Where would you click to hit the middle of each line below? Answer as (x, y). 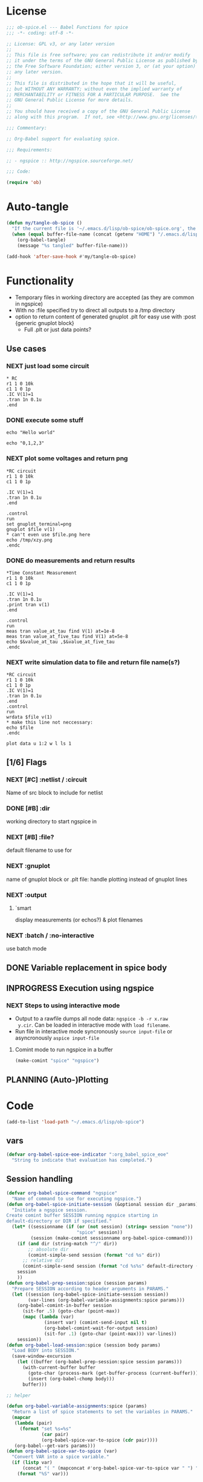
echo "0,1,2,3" (25, 443)
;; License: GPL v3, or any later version (60, 44)
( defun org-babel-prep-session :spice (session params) (77, 1283)
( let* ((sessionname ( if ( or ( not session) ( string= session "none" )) (102, 1227)
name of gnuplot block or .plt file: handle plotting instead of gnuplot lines (97, 879)
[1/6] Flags (27, 762)
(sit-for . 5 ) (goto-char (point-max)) (71, 1311)
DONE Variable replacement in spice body (87, 968)
